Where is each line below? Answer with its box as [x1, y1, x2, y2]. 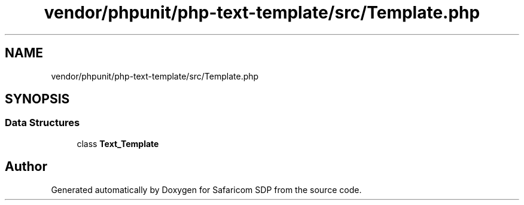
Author [5, 159, 47, 175]
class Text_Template [77, 138, 159, 149]
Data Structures [5, 117, 80, 129]
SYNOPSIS [5, 91, 70, 107]
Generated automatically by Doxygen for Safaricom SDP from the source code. [51, 184, 362, 195]
